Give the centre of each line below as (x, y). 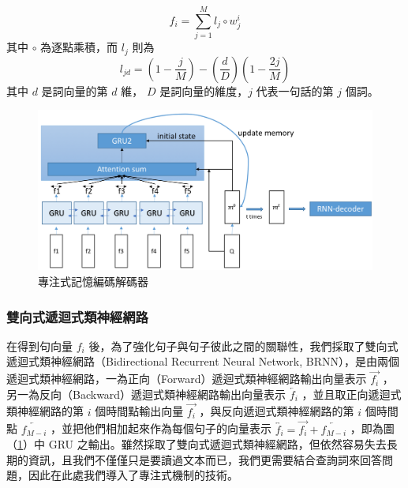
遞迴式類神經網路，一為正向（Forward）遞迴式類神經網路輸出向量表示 (187, 379)
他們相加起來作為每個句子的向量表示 (177, 428)
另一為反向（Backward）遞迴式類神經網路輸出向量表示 (146, 394)
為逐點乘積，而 (79, 47)
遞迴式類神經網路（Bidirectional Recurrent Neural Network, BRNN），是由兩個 (203, 361)
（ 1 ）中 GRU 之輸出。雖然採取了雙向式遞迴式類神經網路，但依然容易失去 (197, 444)
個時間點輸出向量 (139, 411)
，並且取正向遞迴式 (352, 394)
